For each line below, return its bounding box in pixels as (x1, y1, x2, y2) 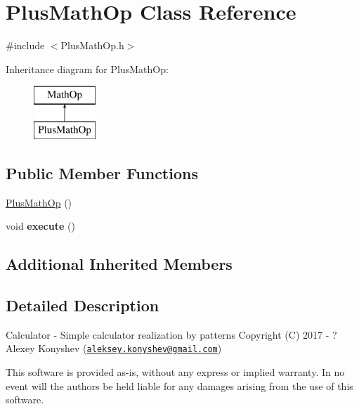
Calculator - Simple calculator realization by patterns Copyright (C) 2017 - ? (6, 327, 337, 342)
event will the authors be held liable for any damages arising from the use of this (6, 378, 353, 393)
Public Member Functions (6, 162, 198, 183)
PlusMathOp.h (60, 38, 124, 53)
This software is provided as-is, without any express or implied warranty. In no (6, 365, 345, 379)
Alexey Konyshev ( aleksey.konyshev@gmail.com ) (6, 341, 222, 356)
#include (6, 38, 45, 53)
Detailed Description (6, 294, 159, 316)
